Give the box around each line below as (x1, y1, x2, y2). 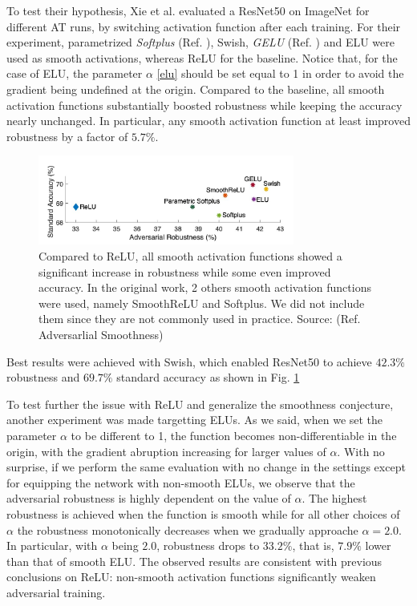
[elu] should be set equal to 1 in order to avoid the (156, 65, 404, 82)
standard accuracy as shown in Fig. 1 (116, 369, 300, 386)
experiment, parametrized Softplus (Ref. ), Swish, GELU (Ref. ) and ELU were (6, 34, 395, 50)
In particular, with (6, 537, 98, 554)
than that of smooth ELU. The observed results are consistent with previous (6, 552, 383, 569)
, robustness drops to (156, 537, 260, 554)
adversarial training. (6, 584, 106, 600)
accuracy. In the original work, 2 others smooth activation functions (38, 279, 371, 296)
